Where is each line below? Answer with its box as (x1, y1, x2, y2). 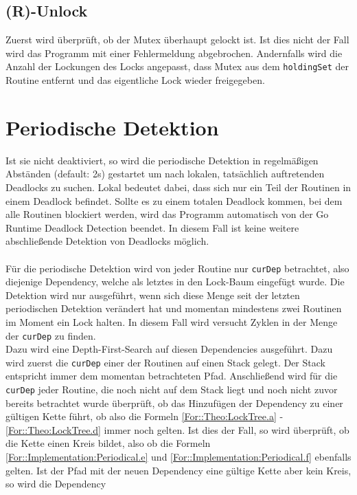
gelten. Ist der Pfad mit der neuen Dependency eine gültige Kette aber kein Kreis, (5, 463, 352, 477)
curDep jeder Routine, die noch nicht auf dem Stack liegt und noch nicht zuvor (5, 382, 338, 397)
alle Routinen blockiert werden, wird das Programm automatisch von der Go (5, 207, 329, 221)
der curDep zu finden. (5, 328, 96, 342)
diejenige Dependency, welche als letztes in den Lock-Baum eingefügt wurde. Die (5, 274, 345, 289)
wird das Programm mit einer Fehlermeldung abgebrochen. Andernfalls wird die (5, 45, 343, 60)
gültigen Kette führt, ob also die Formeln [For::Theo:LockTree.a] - (5, 409, 284, 423)
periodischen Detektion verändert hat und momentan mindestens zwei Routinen (5, 301, 342, 316)
